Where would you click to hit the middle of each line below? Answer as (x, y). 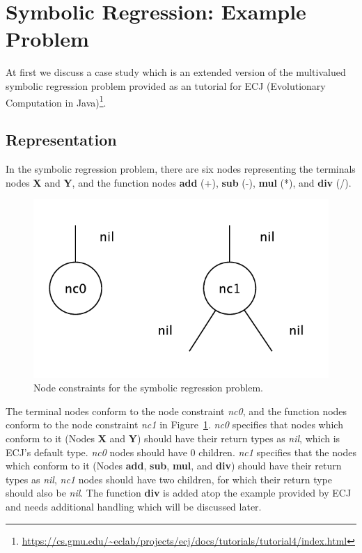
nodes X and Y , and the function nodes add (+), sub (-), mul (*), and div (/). (179, 182)
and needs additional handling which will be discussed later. (134, 507)
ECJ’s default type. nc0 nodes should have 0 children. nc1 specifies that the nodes (181, 452)
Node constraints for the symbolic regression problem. (148, 388)
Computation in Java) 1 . (56, 101)
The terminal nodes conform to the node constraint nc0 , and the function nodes (176, 411)
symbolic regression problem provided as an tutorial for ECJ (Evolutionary (166, 85)
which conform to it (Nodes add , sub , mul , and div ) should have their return (174, 466)
